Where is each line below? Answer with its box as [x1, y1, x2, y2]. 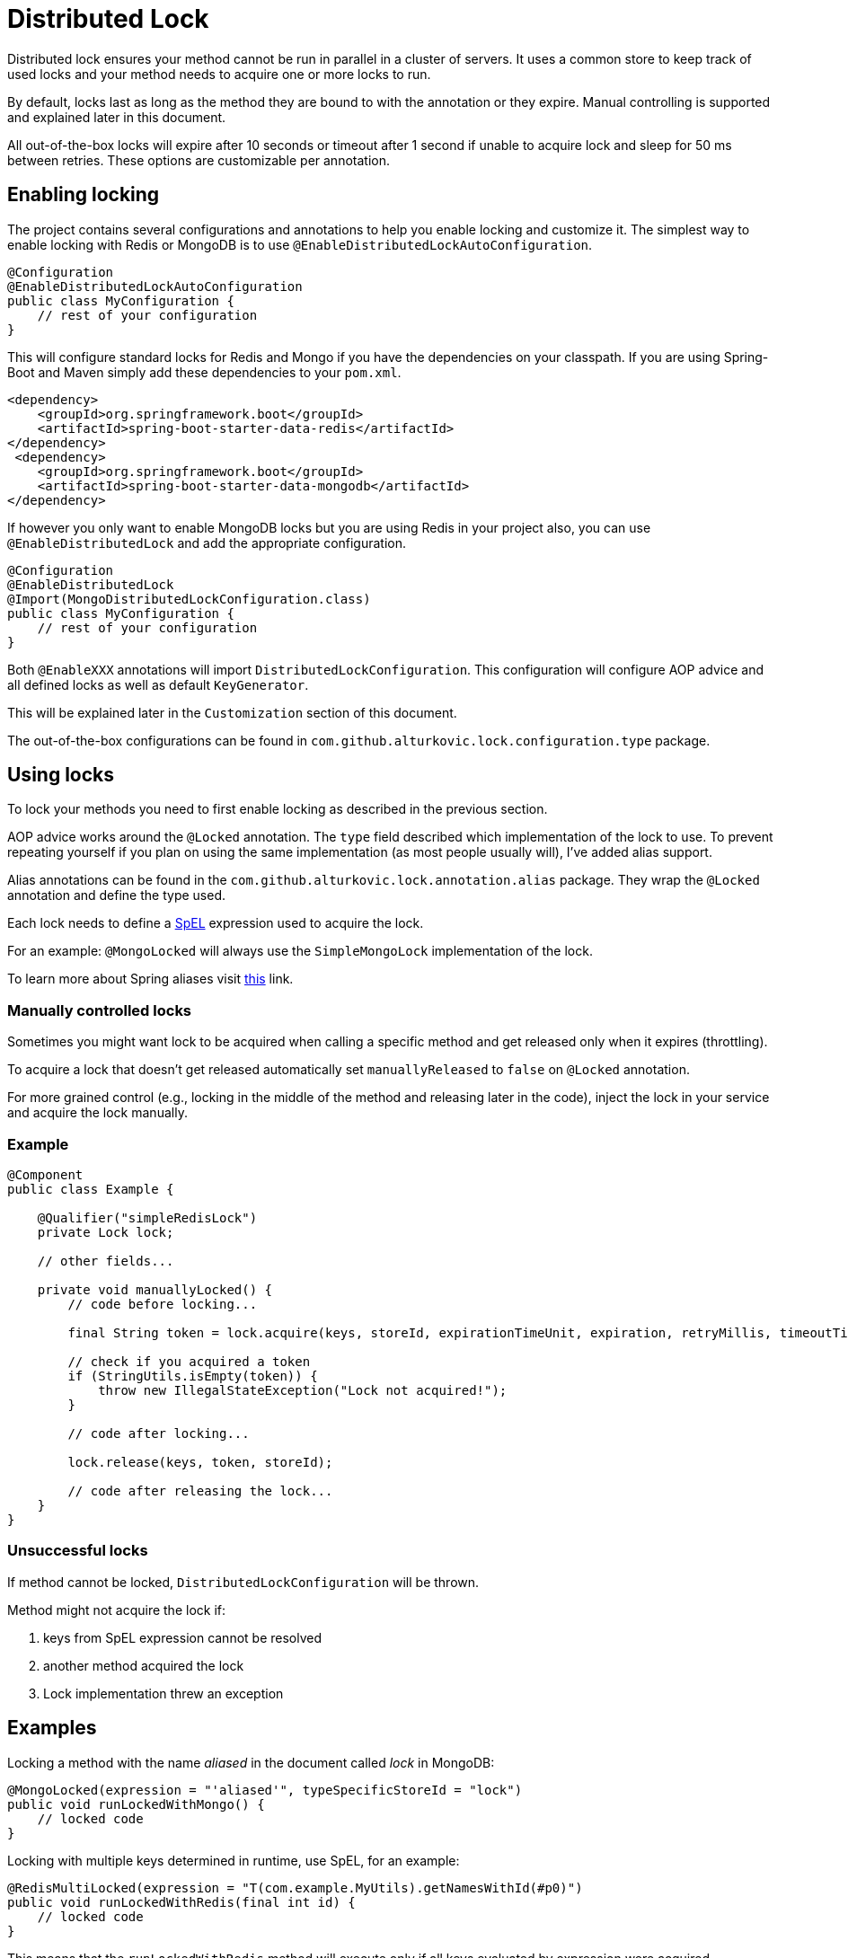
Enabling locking [7, 183, 160, 207]
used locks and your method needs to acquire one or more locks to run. [7, 66, 431, 82]
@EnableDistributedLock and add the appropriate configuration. [7, 534, 407, 551]
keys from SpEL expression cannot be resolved [43, 1629, 322, 1645]
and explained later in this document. [7, 109, 226, 125]
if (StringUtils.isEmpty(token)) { [67, 1368, 318, 1383]
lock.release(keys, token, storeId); [67, 1454, 333, 1469]
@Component [7, 1167, 84, 1182]
